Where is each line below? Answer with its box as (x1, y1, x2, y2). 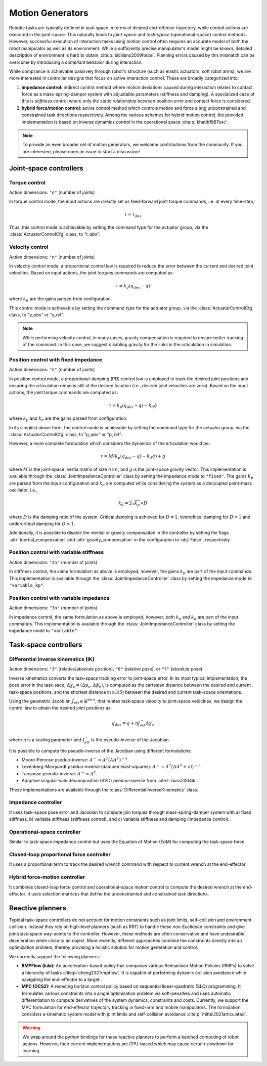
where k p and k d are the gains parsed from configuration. (9, 415, 128, 422)
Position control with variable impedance (9, 594, 110, 601)
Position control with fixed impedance (9, 356, 102, 363)
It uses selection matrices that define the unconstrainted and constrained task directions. (27, 890, 209, 897)
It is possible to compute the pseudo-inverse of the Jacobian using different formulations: (9, 748, 192, 754)
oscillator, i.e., (9, 487, 38, 493)
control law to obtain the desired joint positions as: (9, 705, 112, 711)
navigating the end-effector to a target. (21, 977, 101, 982)
